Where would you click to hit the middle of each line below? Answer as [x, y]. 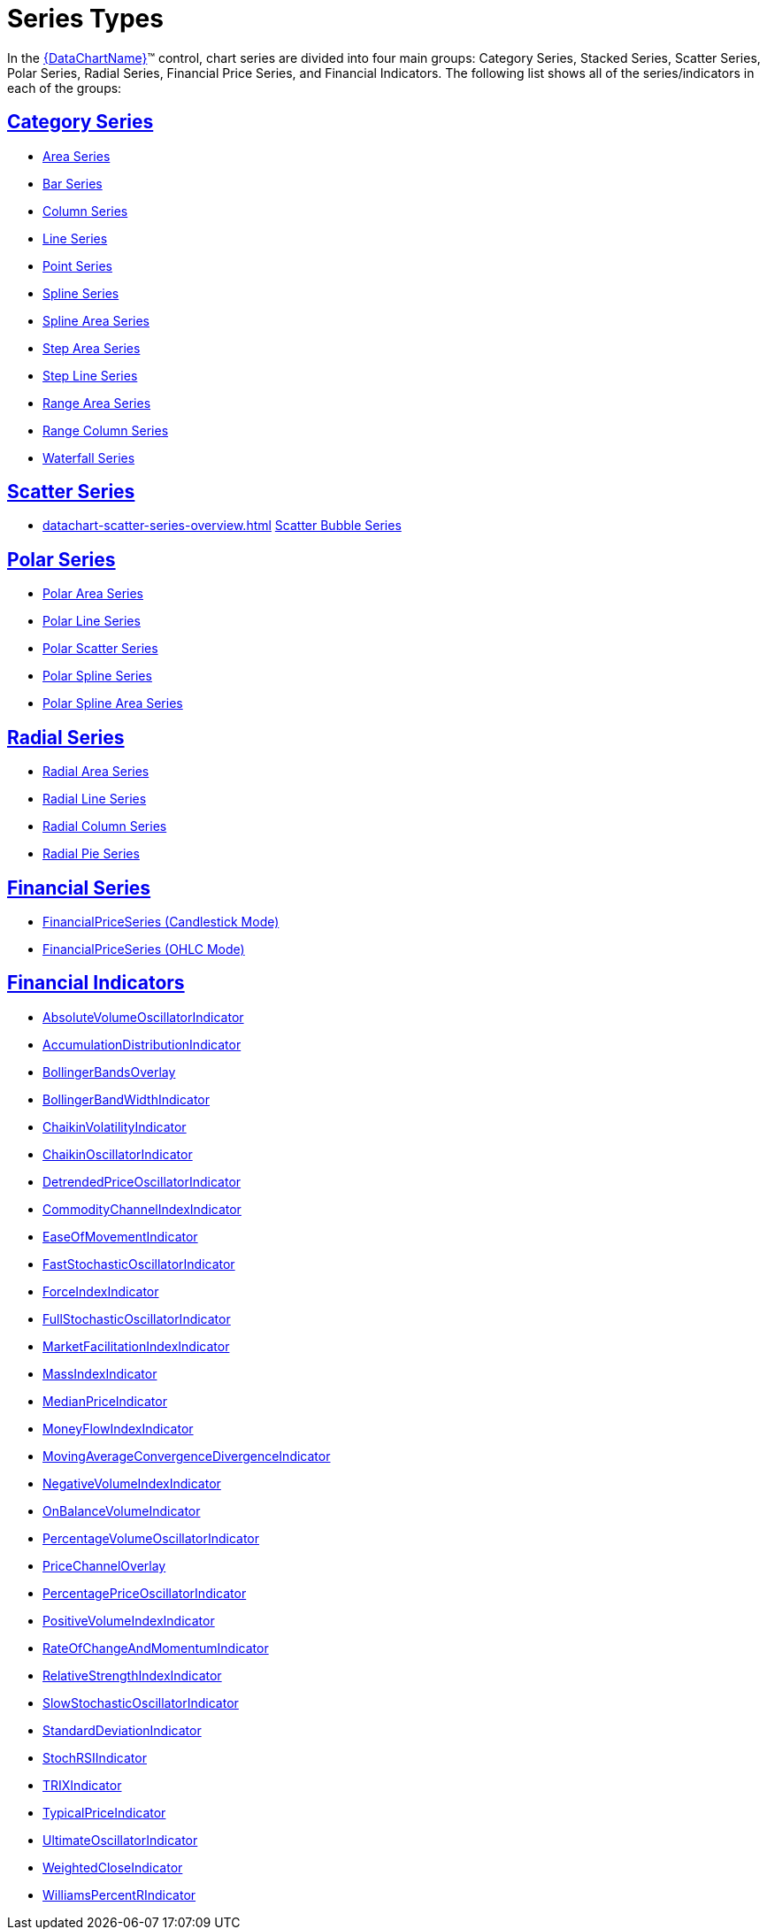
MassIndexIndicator [100, 1373]
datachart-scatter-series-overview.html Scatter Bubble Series [222, 526]
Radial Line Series [95, 799]
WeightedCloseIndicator [113, 1867]
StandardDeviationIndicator [122, 1730]
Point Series [77, 265]
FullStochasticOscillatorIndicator [137, 1318]
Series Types [85, 19]
